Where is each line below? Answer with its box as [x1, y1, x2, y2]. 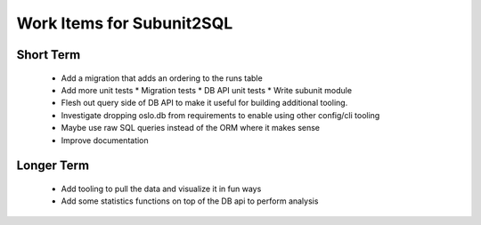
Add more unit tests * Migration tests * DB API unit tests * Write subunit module [61, 84, 352, 95]
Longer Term [16, 158, 89, 173]
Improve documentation [61, 134, 149, 146]
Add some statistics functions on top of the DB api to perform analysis [61, 196, 319, 206]
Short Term [16, 47, 81, 62]
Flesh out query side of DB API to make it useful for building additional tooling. [61, 98, 348, 108]
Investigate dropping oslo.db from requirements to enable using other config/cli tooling [61, 109, 380, 120]
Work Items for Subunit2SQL [16, 13, 233, 33]
